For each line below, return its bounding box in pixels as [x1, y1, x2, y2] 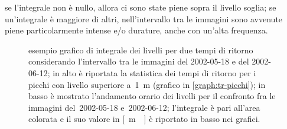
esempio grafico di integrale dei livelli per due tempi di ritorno [28, 43, 253, 56]
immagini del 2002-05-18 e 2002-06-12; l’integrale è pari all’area [28, 101, 260, 113]
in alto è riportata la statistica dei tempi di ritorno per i [53, 66, 256, 79]
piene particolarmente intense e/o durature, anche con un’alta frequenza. [5, 24, 268, 36]
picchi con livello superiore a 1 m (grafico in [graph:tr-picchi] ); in [28, 78, 266, 90]
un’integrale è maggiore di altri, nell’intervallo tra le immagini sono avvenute [5, 12, 283, 25]
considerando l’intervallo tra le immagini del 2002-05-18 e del [28, 55, 249, 67]
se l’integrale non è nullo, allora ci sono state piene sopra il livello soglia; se [5, 1, 276, 13]
